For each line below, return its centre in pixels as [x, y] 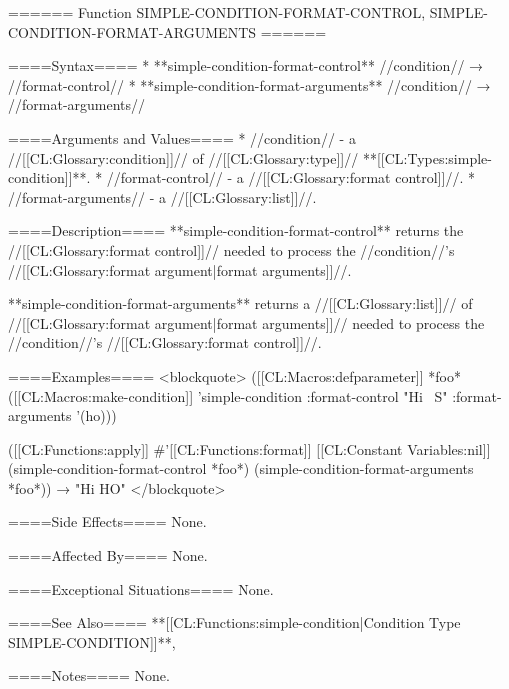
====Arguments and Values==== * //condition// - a [182, 137]
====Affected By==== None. [108, 555]
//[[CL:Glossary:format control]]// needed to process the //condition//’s [231, 249]
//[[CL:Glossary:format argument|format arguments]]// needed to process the [246, 322]
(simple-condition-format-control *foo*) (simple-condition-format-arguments [241, 468]
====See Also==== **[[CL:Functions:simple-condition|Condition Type [234, 622]
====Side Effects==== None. [107, 521]
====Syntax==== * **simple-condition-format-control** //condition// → [246, 65]
